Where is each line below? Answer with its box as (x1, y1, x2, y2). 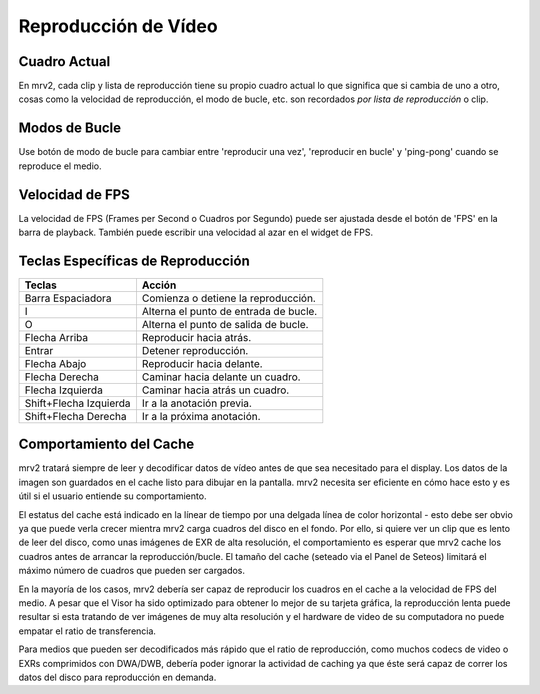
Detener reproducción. (141, 343, 249, 357)
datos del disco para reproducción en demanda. (18, 671, 217, 683)
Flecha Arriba (24, 330, 89, 344)
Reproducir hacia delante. (141, 356, 264, 370)
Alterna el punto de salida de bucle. (141, 317, 309, 331)
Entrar (24, 343, 54, 357)
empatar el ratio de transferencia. (18, 625, 157, 637)
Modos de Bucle (18, 120, 122, 137)
